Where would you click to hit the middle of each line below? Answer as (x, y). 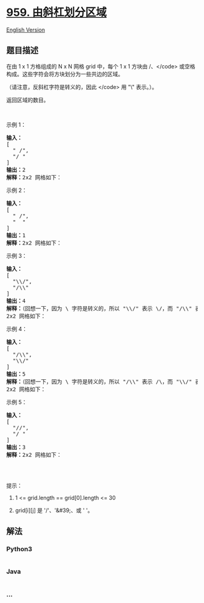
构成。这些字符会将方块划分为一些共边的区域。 (65, 74)
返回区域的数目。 (28, 100)
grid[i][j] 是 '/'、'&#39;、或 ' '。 (54, 510)
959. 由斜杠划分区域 (57, 12)
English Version (26, 30)
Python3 (19, 549)
